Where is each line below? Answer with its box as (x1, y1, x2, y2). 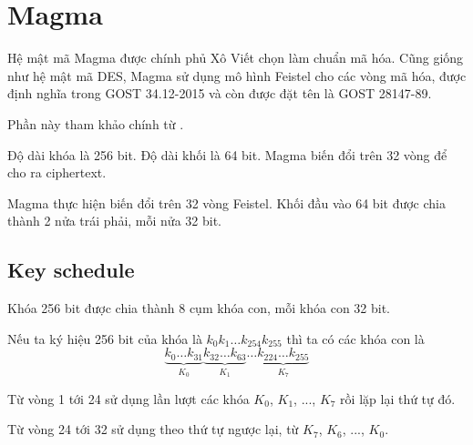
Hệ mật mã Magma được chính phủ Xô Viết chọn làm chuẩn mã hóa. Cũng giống (7, 48, 464, 67)
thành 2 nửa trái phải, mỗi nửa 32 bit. (7, 211, 221, 230)
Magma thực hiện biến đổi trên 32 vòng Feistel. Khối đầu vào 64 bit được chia (7, 193, 446, 212)
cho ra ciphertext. (7, 163, 107, 182)
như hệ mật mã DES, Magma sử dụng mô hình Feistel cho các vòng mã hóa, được (7, 66, 467, 85)
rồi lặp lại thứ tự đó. (340, 389, 456, 408)
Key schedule (7, 256, 135, 284)
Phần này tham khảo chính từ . (7, 114, 184, 133)
